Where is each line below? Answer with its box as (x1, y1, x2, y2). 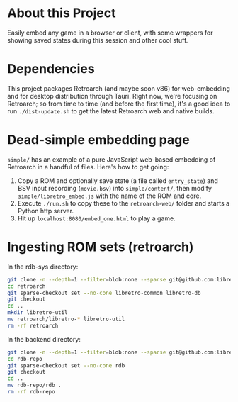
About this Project (7, 5, 116, 21)
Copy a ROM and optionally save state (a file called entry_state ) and (17, 176, 218, 185)
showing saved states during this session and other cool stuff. (7, 35, 188, 44)
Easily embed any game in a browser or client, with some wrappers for (7, 28, 213, 37)
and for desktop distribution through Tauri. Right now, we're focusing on (7, 91, 217, 100)
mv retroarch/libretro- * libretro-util (7, 316, 125, 323)
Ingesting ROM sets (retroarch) (7, 239, 194, 255)
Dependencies (7, 61, 95, 77)
